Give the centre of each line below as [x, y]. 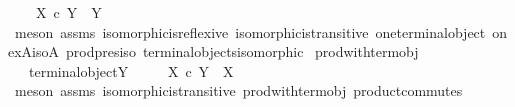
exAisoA [34, 51]
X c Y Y [68, 12]
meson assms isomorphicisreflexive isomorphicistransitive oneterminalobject [250, 31]
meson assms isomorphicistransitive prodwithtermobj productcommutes [238, 90]
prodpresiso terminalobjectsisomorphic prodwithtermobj [242, 51]
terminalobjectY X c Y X [131, 70]
